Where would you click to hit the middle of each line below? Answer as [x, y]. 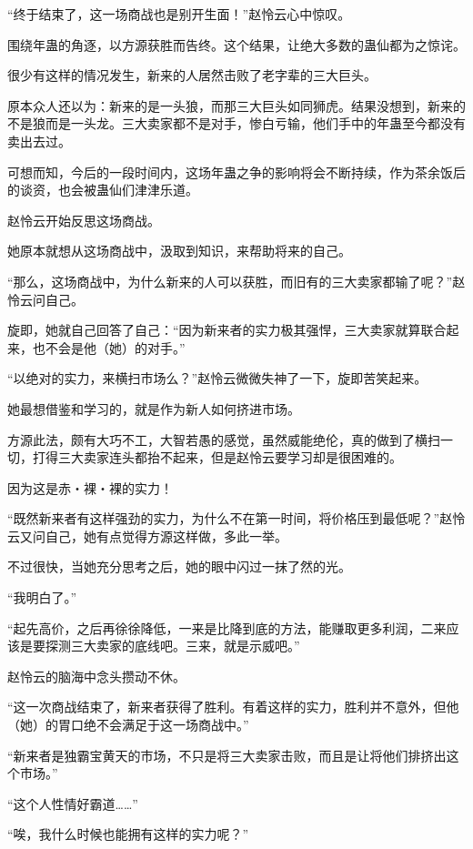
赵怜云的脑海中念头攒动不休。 [96, 676]
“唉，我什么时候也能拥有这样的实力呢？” [128, 834]
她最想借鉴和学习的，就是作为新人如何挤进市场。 [154, 408]
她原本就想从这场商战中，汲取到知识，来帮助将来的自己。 [179, 251]
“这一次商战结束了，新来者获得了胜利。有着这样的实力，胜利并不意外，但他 [233, 707]
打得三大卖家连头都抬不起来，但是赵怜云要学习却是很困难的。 [217, 457]
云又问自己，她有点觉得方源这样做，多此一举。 [147, 536]
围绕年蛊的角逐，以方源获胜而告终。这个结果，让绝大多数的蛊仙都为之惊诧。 [236, 44]
